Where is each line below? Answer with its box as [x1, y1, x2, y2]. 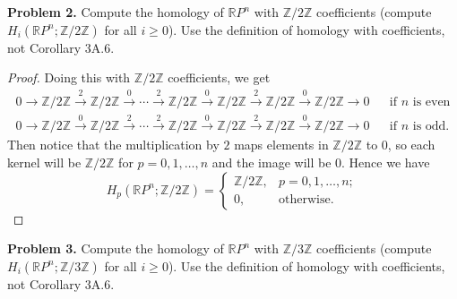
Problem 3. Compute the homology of [7, 239, 224, 258]
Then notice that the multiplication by [7, 135, 220, 154]
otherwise [279, 193, 331, 207]
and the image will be [211, 153, 332, 172]
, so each [387, 135, 435, 154]
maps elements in [234, 135, 329, 154]
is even [412, 95, 451, 108]
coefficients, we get [168, 68, 271, 87]
